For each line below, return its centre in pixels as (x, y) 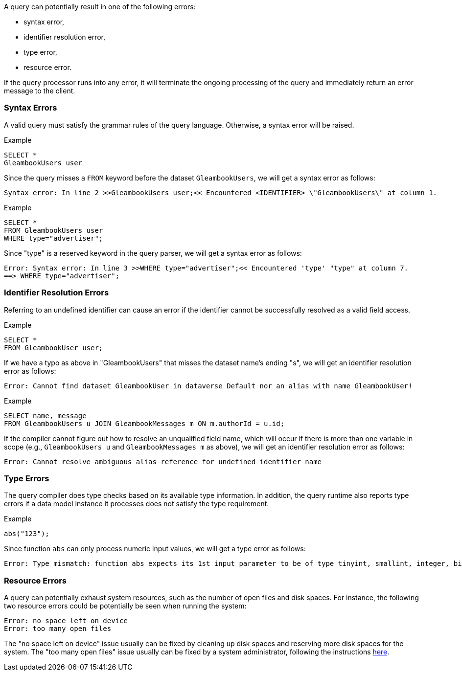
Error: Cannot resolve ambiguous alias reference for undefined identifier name (163, 461)
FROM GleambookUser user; (54, 348)
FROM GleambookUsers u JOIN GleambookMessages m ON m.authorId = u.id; (144, 423)
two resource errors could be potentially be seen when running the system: (125, 606)
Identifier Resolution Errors (57, 293)
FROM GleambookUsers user (54, 230)
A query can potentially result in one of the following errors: (100, 7)
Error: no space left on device (66, 621)
